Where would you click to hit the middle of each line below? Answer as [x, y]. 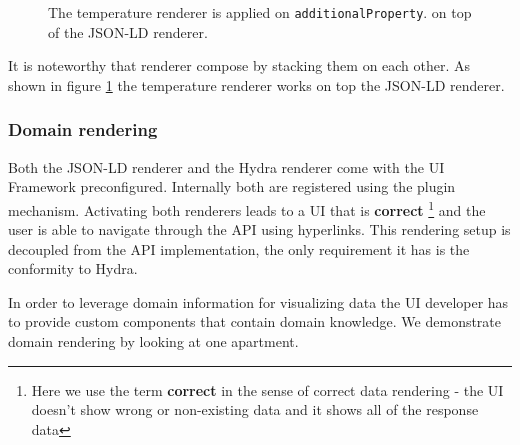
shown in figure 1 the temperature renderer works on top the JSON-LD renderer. [256, 84]
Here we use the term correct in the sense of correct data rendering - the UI [267, 389]
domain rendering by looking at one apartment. [153, 341]
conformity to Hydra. [73, 268]
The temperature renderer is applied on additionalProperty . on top [260, 12]
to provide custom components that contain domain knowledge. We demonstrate [255, 321]
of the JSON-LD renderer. [128, 31]
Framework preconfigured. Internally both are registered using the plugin [232, 186]
